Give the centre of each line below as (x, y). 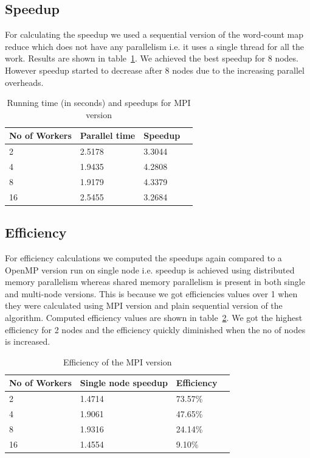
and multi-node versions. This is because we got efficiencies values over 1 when (151, 293)
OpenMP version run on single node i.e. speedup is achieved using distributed (150, 270)
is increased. (28, 341)
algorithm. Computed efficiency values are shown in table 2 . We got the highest (154, 317)
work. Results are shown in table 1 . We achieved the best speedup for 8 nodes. (152, 58)
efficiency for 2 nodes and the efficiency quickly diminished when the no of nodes (155, 329)
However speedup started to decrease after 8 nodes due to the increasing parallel (155, 70)
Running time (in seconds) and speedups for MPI (99, 103)
